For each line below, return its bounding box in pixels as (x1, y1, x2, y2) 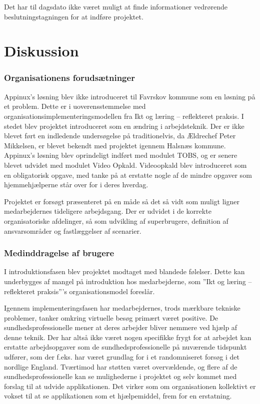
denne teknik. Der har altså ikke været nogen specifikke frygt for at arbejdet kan (4, 332, 251, 342)
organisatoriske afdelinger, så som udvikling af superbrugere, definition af (4, 215, 228, 226)
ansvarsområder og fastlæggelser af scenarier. (4, 225, 141, 236)
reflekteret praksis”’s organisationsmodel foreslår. (4, 286, 155, 296)
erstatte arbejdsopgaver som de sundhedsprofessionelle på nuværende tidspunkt (4, 342, 247, 352)
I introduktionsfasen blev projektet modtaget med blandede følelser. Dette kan (4, 266, 245, 277)
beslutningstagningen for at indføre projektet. (4, 11, 143, 21)
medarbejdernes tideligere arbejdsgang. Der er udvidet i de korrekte (4, 206, 211, 216)
